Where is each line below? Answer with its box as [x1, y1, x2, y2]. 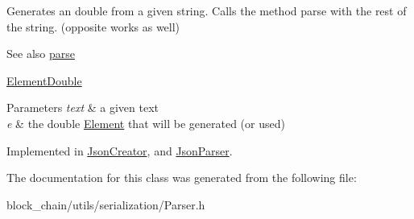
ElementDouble [6, 72, 82, 89]
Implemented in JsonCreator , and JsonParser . [6, 142, 233, 159]
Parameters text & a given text [6, 99, 159, 116]
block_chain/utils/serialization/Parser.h [6, 196, 205, 213]
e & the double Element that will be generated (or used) [6, 114, 285, 131]
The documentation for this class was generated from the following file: [6, 169, 357, 186]
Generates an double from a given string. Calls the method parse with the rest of [6, 2, 407, 19]
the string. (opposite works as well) [6, 18, 180, 35]
